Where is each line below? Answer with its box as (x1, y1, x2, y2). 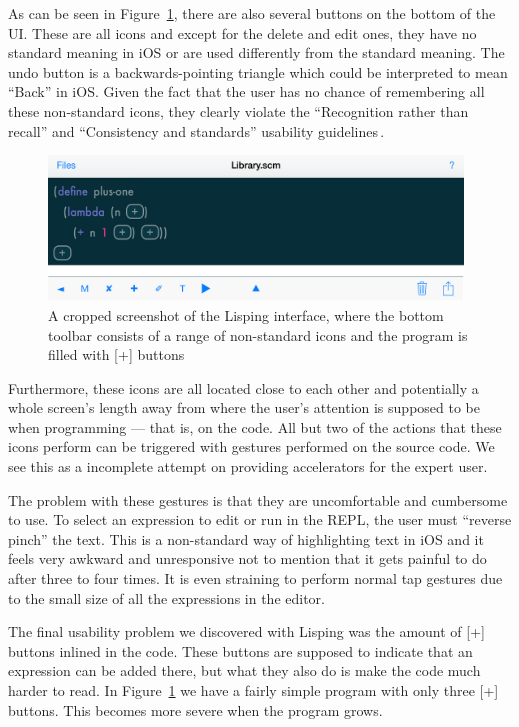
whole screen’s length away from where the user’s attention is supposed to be (8, 397, 480, 418)
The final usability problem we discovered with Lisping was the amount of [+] (8, 621, 485, 642)
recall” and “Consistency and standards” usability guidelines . (8, 120, 385, 141)
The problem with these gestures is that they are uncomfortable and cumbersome (8, 489, 508, 510)
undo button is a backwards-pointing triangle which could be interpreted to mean (8, 61, 508, 82)
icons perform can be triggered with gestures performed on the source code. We (8, 436, 495, 457)
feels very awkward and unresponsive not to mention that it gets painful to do (8, 548, 487, 569)
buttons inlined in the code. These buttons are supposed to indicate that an (8, 640, 473, 661)
